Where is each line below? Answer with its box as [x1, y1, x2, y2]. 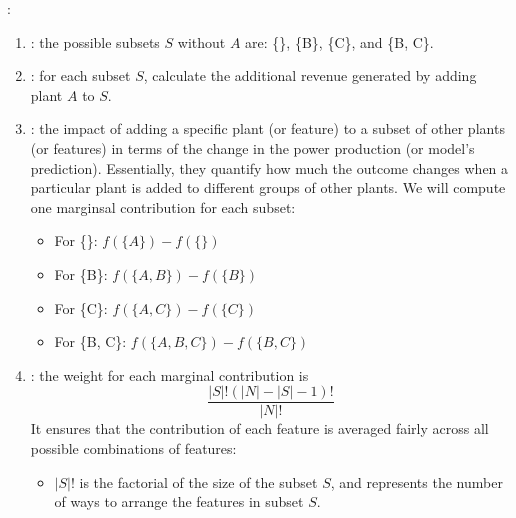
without [177, 31, 226, 52]
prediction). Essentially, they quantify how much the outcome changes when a [30, 157, 509, 178]
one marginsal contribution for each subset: [30, 196, 296, 217]
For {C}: [54, 297, 108, 318]
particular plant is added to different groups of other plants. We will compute [30, 177, 506, 198]
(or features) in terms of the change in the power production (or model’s [30, 137, 475, 158]
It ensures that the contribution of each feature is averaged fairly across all [30, 418, 489, 439]
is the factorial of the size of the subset [79, 471, 318, 492]
